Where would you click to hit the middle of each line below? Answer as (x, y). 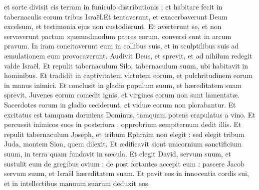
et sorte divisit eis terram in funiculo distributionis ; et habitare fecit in (113, 6)
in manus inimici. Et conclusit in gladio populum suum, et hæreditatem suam (123, 85)
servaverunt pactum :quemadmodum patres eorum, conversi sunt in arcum (118, 36)
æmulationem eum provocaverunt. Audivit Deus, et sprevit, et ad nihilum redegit (128, 55)
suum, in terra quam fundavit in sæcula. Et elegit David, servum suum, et (118, 153)
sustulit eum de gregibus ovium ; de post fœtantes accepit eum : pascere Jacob (124, 163)
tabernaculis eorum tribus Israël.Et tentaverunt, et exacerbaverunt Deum (116, 16)
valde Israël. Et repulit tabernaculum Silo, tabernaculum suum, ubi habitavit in (126, 65)
